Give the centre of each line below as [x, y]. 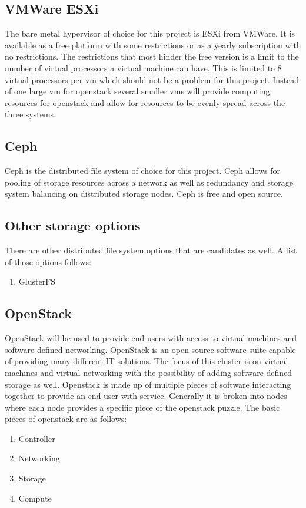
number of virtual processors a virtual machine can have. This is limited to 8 [143, 67]
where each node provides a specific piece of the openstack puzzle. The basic [142, 407]
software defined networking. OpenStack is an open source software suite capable [150, 349]
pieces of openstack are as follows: [66, 419]
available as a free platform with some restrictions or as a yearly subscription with [153, 44]
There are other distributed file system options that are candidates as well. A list [151, 250]
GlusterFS [37, 281]
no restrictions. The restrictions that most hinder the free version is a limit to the [152, 56]
